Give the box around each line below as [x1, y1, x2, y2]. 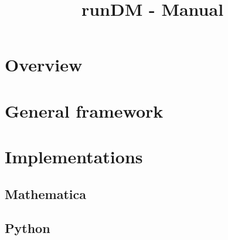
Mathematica [5, 184, 86, 203]
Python [5, 219, 50, 237]
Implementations [5, 145, 143, 169]
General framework [5, 98, 164, 122]
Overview [5, 53, 83, 77]
